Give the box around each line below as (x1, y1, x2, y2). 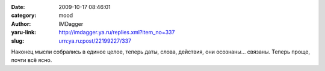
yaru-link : (11, 29, 36, 36)
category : (11, 12, 37, 19)
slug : (11, 37, 24, 45)
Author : (11, 20, 31, 27)
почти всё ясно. (11, 57, 52, 64)
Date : (11, 4, 25, 10)
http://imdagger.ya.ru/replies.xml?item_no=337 (58, 29, 175, 36)
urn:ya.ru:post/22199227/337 (58, 37, 132, 45)
